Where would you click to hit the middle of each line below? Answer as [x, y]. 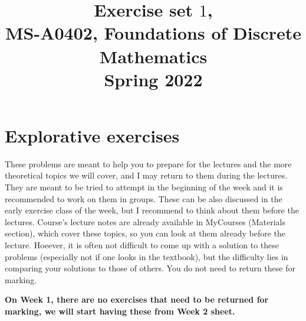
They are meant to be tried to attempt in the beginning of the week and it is [144, 187]
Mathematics [153, 56]
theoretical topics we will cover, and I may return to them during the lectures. [146, 175]
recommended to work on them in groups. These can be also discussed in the [144, 198]
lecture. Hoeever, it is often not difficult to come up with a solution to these [142, 245]
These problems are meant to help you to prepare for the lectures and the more [148, 163]
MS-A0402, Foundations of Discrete [153, 33]
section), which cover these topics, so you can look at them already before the [145, 233]
